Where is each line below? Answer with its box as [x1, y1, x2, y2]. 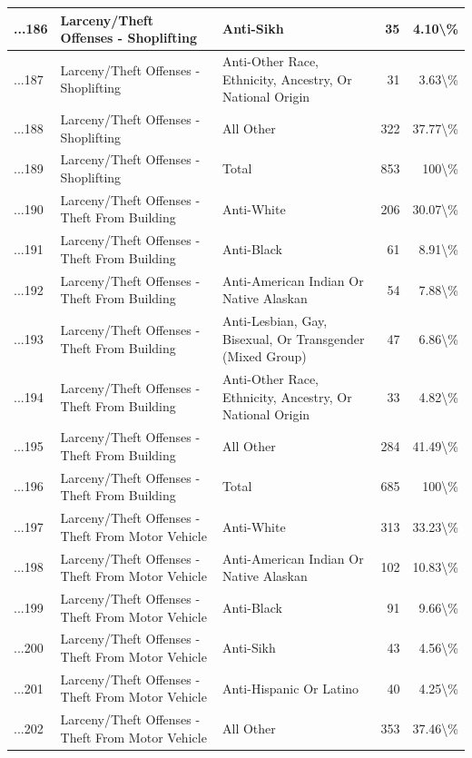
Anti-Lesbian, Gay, [222, 311, 328, 330]
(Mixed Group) [222, 347, 307, 366]
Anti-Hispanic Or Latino [222, 678, 359, 697]
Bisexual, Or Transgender [222, 329, 365, 348]
